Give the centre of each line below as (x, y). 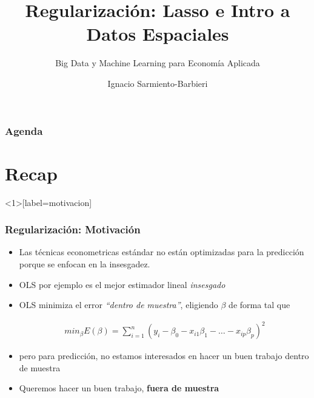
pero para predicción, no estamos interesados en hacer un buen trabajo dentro (164, 356)
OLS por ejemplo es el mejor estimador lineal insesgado (122, 284)
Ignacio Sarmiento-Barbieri (158, 83)
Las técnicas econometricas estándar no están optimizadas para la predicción (162, 252)
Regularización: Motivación (73, 229)
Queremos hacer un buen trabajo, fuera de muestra (119, 388)
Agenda (24, 130)
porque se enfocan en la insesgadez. (85, 263)
